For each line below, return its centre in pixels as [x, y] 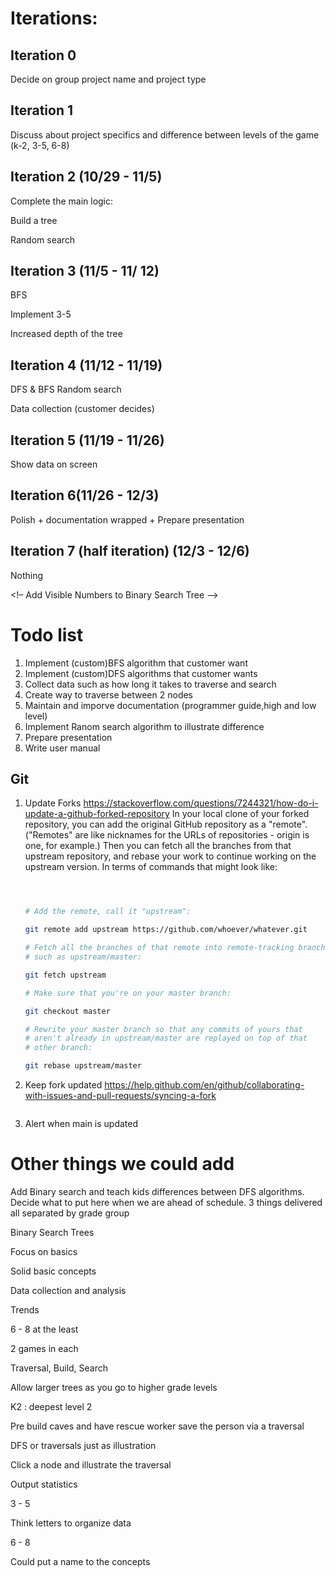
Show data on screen [54, 464]
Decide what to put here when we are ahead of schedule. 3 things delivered [166, 1202]
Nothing [27, 575]
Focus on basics [44, 1251]
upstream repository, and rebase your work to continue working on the [170, 856]
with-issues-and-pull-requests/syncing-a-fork [120, 1096]
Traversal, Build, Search [59, 1368]
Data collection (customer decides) [82, 409]
